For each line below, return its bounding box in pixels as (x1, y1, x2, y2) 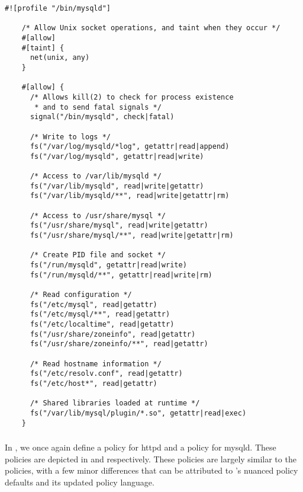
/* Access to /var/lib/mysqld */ (30, 172, 162, 181)
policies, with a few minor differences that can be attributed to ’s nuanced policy (5, 464, 298, 477)
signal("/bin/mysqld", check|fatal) (30, 113, 175, 122)
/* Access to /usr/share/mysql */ (30, 211, 166, 220)
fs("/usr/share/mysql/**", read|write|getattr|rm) (30, 231, 234, 240)
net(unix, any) (30, 53, 90, 62)
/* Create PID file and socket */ (30, 251, 166, 260)
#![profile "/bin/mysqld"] (5, 4, 111, 12)
